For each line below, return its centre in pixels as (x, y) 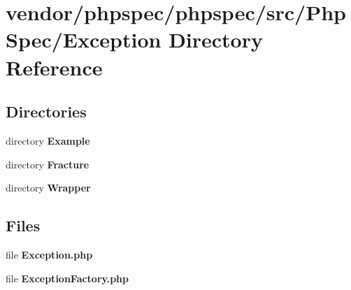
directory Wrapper (48, 188)
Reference (54, 67)
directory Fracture (48, 164)
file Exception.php (49, 254)
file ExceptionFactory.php (67, 278)
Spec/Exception (84, 39)
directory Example (48, 140)
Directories (46, 111)
